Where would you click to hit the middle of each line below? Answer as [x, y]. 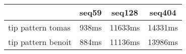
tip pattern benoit [40, 42]
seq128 [125, 12]
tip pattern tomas [39, 27]
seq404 [163, 12]
